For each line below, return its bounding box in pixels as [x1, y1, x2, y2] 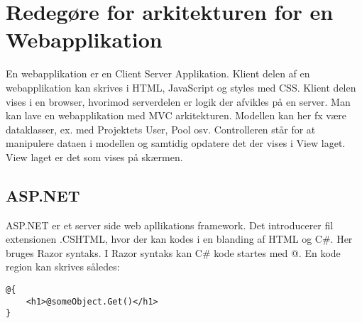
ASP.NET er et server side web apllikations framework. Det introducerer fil [6, 217, 334, 232]
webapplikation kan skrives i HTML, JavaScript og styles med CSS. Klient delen [6, 80, 356, 94]
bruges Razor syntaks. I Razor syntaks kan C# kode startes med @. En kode [6, 245, 341, 260]
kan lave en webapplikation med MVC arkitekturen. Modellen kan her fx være [6, 108, 347, 123]
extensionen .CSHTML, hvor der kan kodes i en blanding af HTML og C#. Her [6, 231, 353, 246]
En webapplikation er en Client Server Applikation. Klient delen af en [6, 66, 310, 81]
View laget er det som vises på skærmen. [6, 149, 183, 164]
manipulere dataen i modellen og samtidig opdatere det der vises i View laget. [6, 136, 346, 150]
